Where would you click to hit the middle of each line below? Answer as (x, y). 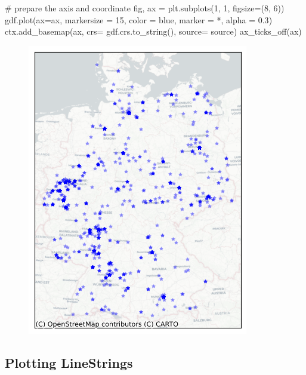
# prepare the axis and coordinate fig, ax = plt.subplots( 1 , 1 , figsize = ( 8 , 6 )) (145, 8)
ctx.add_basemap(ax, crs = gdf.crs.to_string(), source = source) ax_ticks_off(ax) (153, 31)
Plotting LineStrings (69, 362)
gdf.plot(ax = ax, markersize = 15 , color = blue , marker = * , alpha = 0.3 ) (139, 19)
